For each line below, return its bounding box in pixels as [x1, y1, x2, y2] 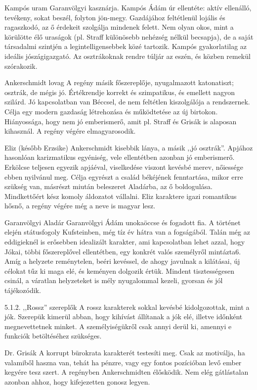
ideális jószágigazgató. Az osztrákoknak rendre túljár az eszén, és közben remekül [4, 50, 251, 61]
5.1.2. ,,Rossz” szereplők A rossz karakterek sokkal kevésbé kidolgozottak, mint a [4, 301, 250, 312]
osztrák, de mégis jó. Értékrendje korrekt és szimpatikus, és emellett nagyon [4, 87, 235, 97]
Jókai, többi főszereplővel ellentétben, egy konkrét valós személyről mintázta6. [4, 246, 241, 256]
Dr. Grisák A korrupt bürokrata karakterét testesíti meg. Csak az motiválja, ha [4, 347, 245, 357]
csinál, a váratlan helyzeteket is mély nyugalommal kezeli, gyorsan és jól [4, 275, 223, 286]
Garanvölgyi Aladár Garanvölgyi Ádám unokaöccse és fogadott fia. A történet [4, 217, 241, 227]
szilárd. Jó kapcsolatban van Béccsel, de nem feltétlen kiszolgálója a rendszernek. [4, 97, 250, 107]
